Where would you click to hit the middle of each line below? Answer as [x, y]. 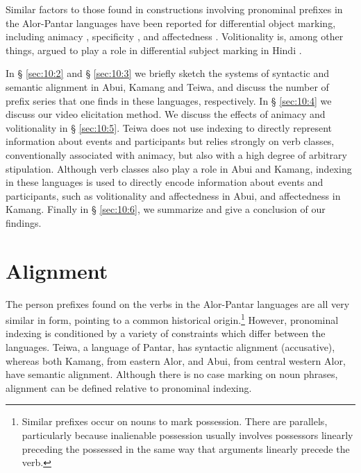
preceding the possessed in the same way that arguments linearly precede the [186, 448]
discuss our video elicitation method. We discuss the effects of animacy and [166, 114]
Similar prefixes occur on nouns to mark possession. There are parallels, [175, 421]
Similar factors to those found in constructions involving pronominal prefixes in [174, 9]
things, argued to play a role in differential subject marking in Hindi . [154, 50]
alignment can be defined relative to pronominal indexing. [129, 387]
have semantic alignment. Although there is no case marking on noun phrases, [172, 374]
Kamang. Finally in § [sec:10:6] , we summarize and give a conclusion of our [166, 209]
